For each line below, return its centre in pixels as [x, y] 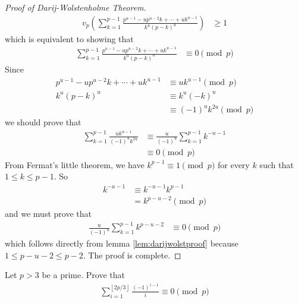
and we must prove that [48, 214]
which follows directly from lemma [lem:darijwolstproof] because [122, 243]
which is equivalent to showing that [69, 38]
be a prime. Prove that [83, 275]
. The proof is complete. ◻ [132, 255]
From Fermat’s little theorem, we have [75, 164]
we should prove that [43, 122]
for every [233, 164]
